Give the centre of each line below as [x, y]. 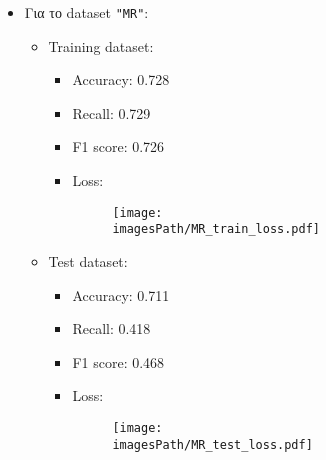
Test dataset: [88, 260]
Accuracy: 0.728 [121, 79]
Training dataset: [101, 45]
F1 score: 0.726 [118, 146]
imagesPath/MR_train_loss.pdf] [216, 229]
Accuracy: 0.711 [121, 294]
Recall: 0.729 [111, 112]
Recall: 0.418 [111, 328]
